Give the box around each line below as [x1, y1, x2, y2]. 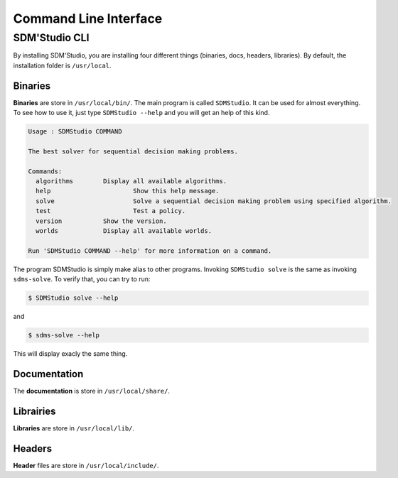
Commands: [28, 167, 63, 175]
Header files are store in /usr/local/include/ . [13, 461, 159, 469]
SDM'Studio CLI [13, 31, 90, 44]
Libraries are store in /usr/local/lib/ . [13, 423, 135, 433]
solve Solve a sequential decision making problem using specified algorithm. [36, 197, 392, 205]
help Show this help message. [36, 187, 220, 195]
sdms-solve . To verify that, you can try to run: [13, 275, 151, 283]
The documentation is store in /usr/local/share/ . [13, 386, 171, 395]
